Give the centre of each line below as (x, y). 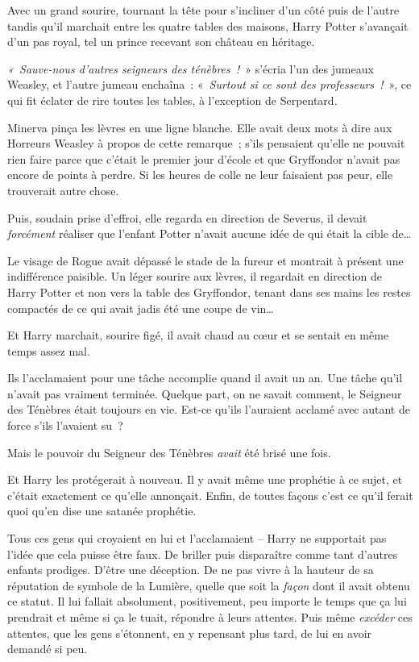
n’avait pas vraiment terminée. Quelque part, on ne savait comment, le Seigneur (205, 393)
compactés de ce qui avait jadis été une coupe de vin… (141, 308)
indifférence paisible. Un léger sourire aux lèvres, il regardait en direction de (195, 276)
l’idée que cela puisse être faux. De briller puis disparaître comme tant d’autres (203, 554)
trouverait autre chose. (63, 190)
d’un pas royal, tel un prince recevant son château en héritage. (161, 42)
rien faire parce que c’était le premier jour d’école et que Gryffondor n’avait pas (204, 158)
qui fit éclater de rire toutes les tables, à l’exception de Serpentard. (172, 100)
